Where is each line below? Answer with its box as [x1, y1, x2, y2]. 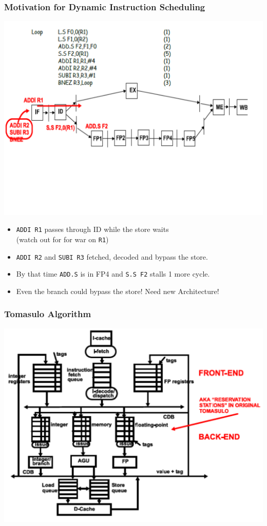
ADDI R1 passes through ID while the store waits [16, 224, 169, 235]
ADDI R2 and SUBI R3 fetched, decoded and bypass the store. [16, 251, 208, 262]
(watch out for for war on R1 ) [16, 233, 109, 244]
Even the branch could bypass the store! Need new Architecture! [16, 285, 219, 296]
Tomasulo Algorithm [4, 307, 91, 320]
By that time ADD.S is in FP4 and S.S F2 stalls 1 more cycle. [16, 268, 210, 279]
